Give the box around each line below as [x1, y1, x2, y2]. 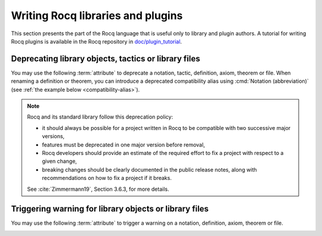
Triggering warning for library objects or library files [11, 204, 209, 214]
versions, [42, 133, 65, 140]
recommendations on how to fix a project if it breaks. [42, 175, 172, 182]
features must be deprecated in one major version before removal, [42, 141, 205, 148]
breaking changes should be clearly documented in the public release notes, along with [42, 166, 258, 173]
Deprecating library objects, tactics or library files [11, 54, 200, 64]
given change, [42, 158, 78, 165]
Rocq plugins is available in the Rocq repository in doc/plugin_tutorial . [11, 38, 182, 45]
